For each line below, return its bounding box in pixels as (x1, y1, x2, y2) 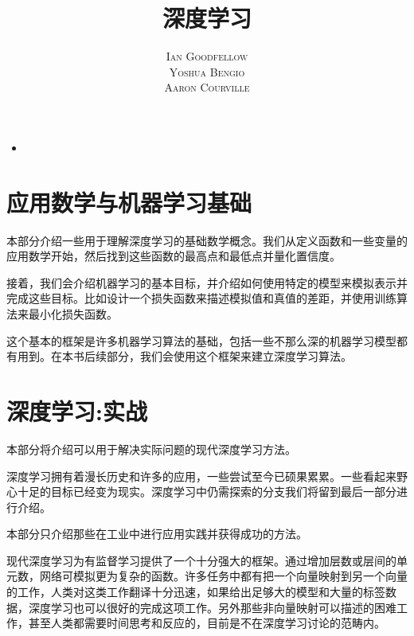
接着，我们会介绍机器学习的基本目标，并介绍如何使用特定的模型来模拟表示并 (6, 274, 408, 291)
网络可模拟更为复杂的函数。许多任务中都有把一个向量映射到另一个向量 (39, 568, 408, 584)
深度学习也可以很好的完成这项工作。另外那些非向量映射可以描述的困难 (28, 599, 396, 615)
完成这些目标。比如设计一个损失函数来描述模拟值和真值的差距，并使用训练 (6, 290, 396, 306)
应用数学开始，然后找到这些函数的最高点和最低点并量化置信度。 (6, 248, 341, 264)
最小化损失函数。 (28, 306, 118, 322)
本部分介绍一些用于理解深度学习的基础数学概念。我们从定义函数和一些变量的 (6, 232, 408, 248)
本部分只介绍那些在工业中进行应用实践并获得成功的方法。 (6, 525, 307, 542)
